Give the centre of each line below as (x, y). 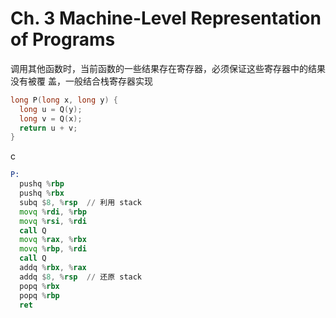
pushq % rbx (42, 193)
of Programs (63, 39)
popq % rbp (39, 295)
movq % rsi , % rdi (53, 221)
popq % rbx (39, 286)
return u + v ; (48, 128)
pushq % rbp (42, 184)
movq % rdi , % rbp (53, 212)
